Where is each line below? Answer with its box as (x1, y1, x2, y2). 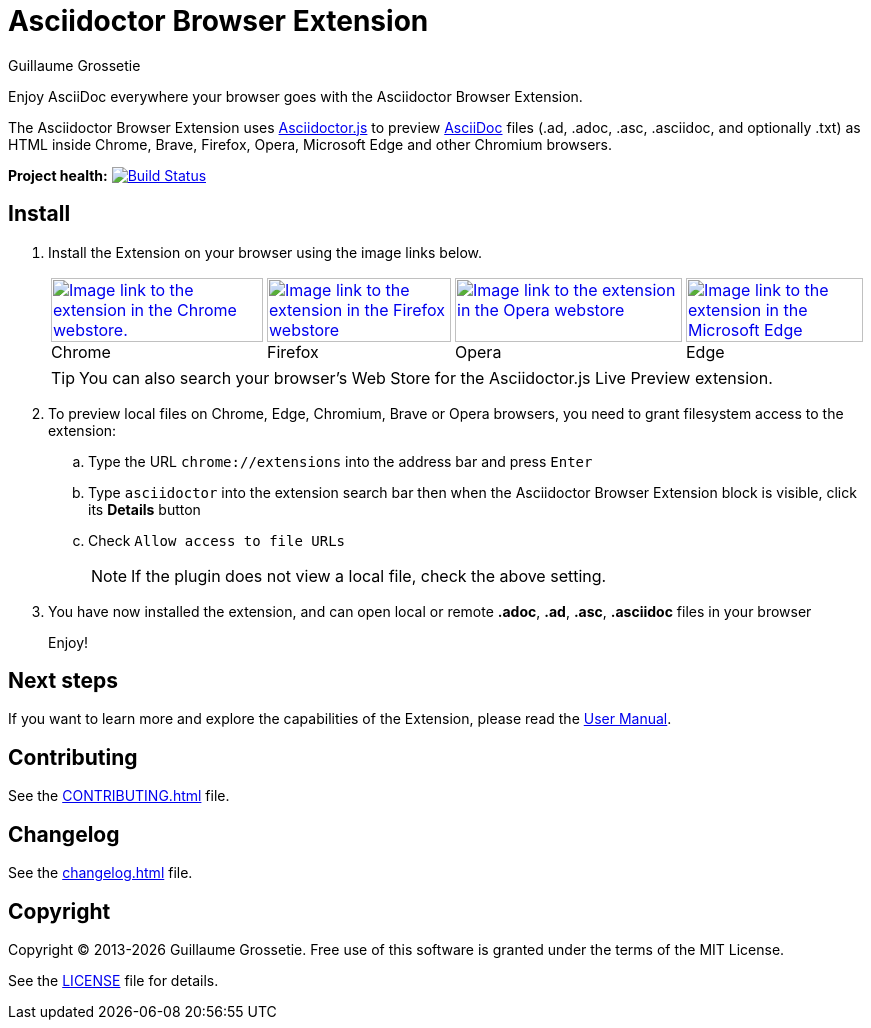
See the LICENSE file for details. (8, 971, 219, 989)
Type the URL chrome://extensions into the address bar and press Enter (88, 452, 593, 470)
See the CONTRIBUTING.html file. (8, 787, 230, 805)
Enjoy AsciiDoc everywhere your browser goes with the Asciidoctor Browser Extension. (8, 87, 583, 105)
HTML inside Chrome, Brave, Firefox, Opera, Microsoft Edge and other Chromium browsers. (8, 135, 613, 153)
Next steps (8, 668, 118, 694)
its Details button (88, 500, 201, 518)
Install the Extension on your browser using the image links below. (48, 243, 483, 261)
